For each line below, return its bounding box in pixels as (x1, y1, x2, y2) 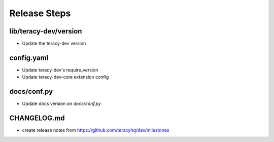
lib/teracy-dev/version (9, 27, 82, 35)
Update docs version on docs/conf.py (22, 100, 101, 106)
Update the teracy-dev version (22, 41, 86, 47)
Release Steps (9, 8, 71, 19)
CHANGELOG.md (9, 114, 65, 123)
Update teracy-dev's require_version (22, 66, 98, 73)
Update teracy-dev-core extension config (22, 74, 109, 80)
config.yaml (9, 53, 49, 62)
